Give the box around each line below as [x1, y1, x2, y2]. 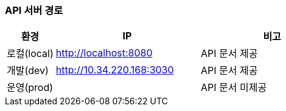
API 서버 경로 [5, 4, 63, 16]
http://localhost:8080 [55, 47, 153, 59]
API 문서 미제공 [200, 81, 267, 94]
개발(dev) [7, 64, 49, 77]
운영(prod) [7, 81, 54, 94]
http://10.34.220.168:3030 [55, 64, 174, 76]
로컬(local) [7, 47, 54, 60]
